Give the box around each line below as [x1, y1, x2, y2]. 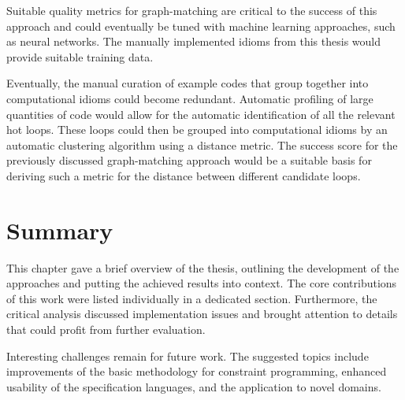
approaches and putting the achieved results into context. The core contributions [6, 275, 397, 291]
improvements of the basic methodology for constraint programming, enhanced [6, 363, 387, 380]
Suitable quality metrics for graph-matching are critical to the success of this [6, 2, 377, 18]
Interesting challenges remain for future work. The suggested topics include [6, 347, 369, 364]
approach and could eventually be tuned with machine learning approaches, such [6, 17, 396, 34]
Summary [6, 213, 113, 246]
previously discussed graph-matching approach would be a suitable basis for [6, 152, 372, 169]
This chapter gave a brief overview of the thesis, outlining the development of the [6, 259, 399, 276]
